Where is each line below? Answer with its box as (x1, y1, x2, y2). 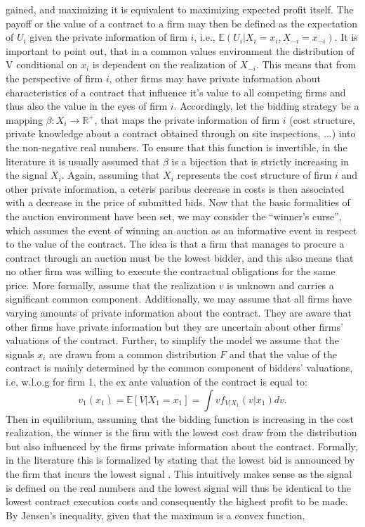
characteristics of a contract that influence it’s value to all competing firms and (6, 84, 346, 99)
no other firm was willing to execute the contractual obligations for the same (6, 264, 336, 279)
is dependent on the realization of (92, 57, 237, 72)
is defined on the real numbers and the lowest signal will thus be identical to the (6, 480, 352, 495)
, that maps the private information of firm (94, 112, 280, 127)
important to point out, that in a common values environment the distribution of (6, 43, 354, 58)
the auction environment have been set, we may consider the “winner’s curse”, (6, 208, 342, 223)
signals (6, 346, 34, 361)
